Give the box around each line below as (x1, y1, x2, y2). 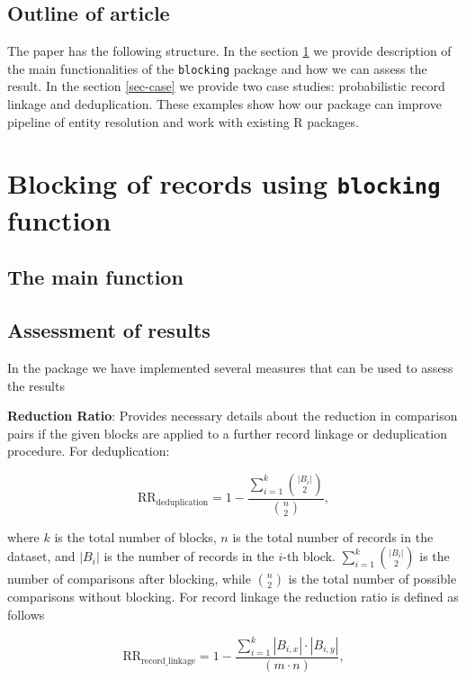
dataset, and (7, 547, 76, 566)
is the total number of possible (288, 569, 457, 588)
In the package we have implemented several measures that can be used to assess (7, 358, 453, 376)
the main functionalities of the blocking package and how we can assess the (7, 59, 427, 77)
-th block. (282, 547, 336, 566)
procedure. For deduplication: (7, 441, 170, 460)
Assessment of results (7, 316, 211, 344)
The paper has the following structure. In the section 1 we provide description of (7, 41, 452, 60)
